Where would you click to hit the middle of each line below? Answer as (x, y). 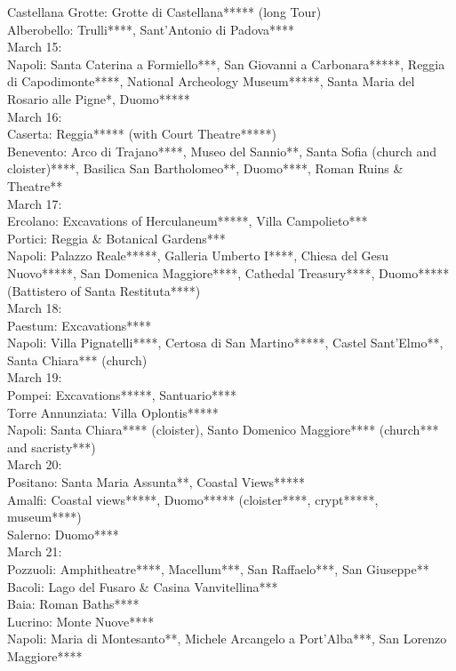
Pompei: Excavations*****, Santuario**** (122, 395)
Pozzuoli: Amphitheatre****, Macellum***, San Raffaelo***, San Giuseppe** (218, 569)
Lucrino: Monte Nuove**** (81, 621)
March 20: (35, 464)
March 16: (35, 116)
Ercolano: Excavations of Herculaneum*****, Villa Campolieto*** (188, 221)
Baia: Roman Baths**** (73, 604)
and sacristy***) (52, 447)
